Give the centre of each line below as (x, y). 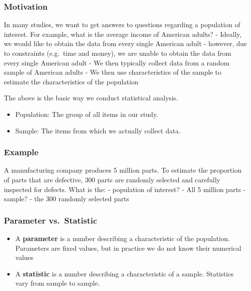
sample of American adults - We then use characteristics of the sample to (113, 72)
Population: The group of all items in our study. (87, 114)
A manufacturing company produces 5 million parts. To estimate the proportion (123, 170)
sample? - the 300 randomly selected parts (67, 199)
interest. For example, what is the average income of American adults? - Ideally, (123, 34)
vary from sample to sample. (57, 283)
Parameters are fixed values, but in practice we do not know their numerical (128, 248)
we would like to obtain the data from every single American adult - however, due (125, 43)
